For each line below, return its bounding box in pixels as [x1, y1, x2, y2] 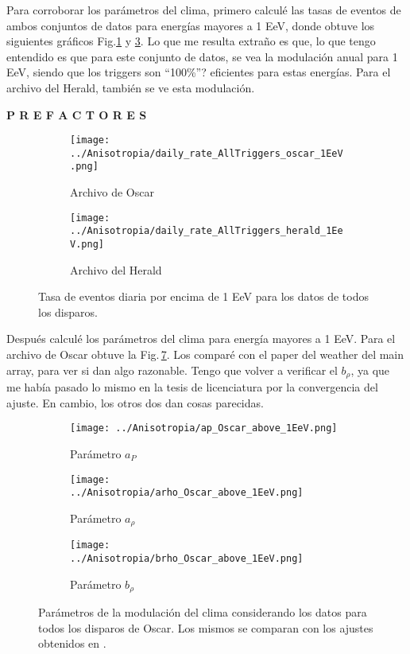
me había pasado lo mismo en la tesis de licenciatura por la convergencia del [6, 379, 378, 395]
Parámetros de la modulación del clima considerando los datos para [38, 604, 367, 621]
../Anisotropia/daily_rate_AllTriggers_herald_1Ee [70, 225, 343, 237]
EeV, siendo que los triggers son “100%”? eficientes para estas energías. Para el [6, 64, 391, 80]
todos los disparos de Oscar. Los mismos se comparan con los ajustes [38, 619, 373, 636]
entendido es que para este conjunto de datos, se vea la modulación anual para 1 [6, 48, 398, 64]
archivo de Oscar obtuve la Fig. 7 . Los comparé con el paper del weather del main [6, 346, 404, 363]
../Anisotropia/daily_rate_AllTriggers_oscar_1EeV [70, 147, 343, 159]
